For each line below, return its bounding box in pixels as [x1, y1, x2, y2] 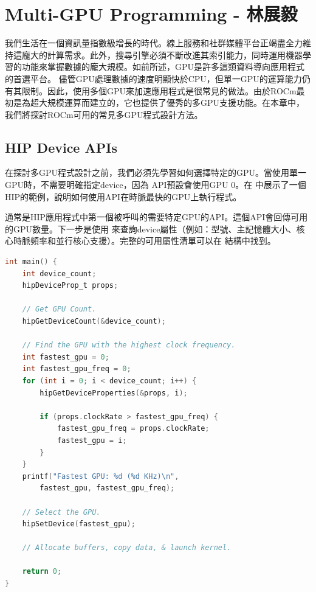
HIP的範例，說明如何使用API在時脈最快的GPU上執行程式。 [5, 190, 242, 203]
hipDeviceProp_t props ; [22, 281, 118, 290]
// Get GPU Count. [22, 305, 97, 314]
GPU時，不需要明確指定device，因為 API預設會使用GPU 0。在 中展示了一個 [5, 178, 306, 191]
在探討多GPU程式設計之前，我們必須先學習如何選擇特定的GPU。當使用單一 [5, 166, 307, 179]
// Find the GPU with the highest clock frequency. [22, 341, 236, 350]
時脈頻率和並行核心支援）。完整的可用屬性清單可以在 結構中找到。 [13, 234, 276, 247]
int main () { [5, 257, 57, 266]
